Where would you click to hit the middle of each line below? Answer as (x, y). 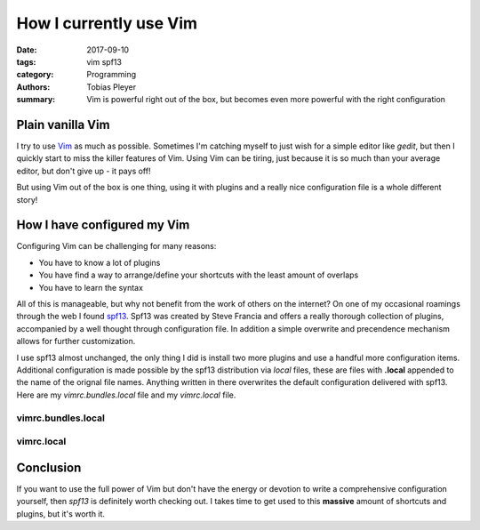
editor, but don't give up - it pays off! (84, 171)
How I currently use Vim (107, 23)
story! (27, 199)
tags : (26, 61)
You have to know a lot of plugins (100, 262)
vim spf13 (104, 61)
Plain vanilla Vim (63, 124)
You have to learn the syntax (91, 287)
